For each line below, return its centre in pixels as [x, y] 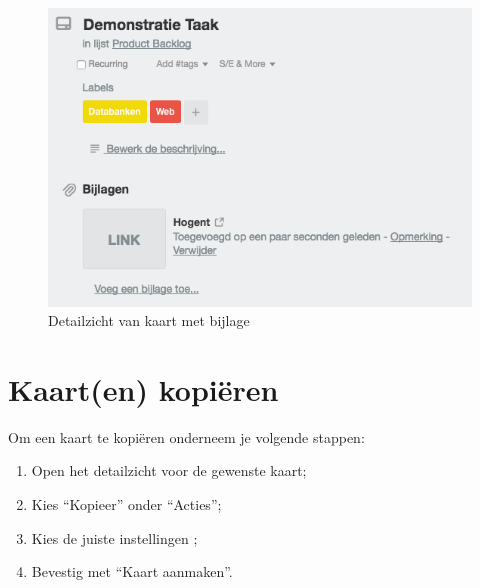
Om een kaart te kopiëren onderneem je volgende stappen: [186, 436]
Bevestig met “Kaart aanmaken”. [132, 571]
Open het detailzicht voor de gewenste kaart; [169, 470]
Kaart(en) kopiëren [143, 388]
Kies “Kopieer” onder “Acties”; [126, 504]
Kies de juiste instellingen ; [114, 537]
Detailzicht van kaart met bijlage [149, 320]
